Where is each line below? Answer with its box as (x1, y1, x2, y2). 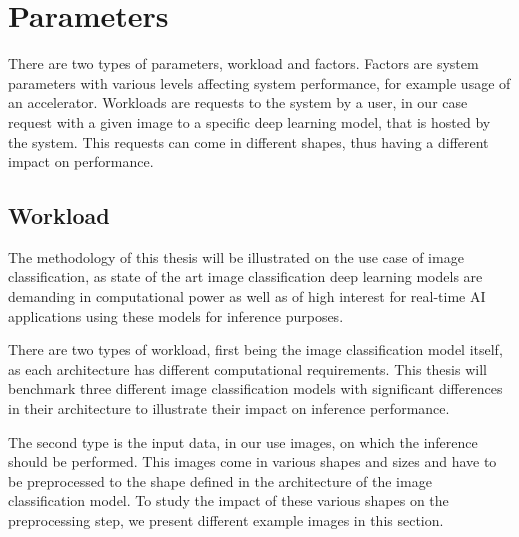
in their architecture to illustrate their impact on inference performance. (8, 398, 450, 419)
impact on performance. (8, 151, 154, 172)
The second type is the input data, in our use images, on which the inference (8, 431, 478, 452)
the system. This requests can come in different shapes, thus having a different (8, 131, 489, 152)
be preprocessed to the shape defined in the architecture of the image (8, 470, 432, 491)
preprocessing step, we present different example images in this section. (8, 510, 444, 531)
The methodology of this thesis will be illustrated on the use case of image (8, 246, 464, 267)
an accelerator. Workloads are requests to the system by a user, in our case (8, 92, 468, 113)
